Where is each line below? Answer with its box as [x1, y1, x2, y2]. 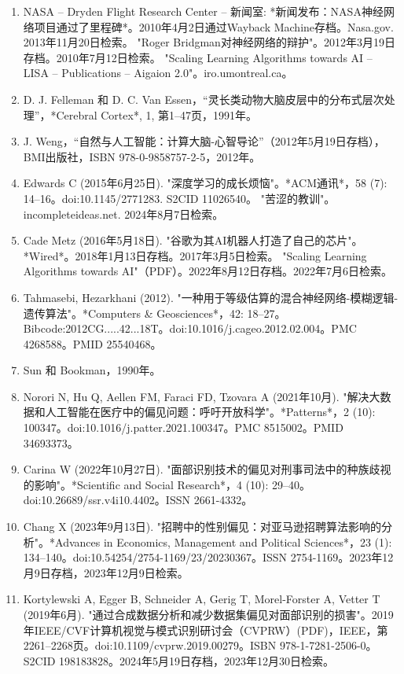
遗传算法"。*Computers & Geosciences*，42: [23, 304, 244, 321]
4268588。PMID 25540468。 [23, 335, 162, 352]
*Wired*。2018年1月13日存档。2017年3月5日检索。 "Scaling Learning [23, 247, 367, 263]
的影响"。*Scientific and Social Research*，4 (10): [23, 476, 269, 492]
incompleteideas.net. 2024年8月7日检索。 [23, 205, 224, 222]
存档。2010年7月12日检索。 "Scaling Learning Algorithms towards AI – [23, 49, 373, 65]
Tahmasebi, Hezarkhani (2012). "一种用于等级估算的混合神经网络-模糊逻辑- [23, 289, 398, 305]
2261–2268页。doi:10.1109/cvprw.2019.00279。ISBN [23, 637, 277, 654]
